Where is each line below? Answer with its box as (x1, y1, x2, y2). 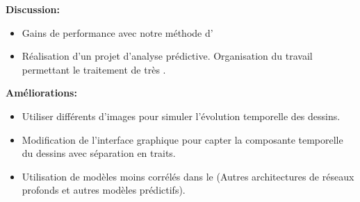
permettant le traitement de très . (22, 62, 166, 76)
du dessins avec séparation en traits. (22, 146, 176, 160)
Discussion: (6, 2, 60, 16)
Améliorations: (6, 85, 77, 100)
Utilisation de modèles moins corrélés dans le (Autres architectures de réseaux (22, 169, 354, 183)
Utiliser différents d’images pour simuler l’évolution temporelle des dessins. (22, 108, 341, 123)
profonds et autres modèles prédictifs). (22, 183, 186, 197)
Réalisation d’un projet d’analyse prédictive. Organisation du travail (22, 49, 313, 63)
